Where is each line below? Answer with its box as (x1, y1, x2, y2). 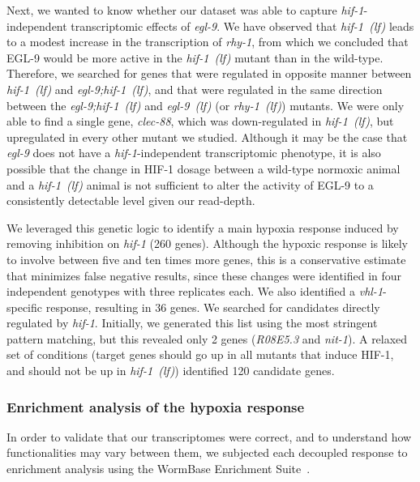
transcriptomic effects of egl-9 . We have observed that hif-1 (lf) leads (71, 17, 414, 34)
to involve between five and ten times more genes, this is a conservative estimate (6, 250, 406, 267)
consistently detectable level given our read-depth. (6, 192, 255, 209)
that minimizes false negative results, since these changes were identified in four (6, 267, 402, 284)
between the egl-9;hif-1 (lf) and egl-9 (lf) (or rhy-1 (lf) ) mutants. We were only (6, 96, 405, 113)
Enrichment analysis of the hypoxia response (6, 396, 305, 416)
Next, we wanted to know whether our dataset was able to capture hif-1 (6, 2, 364, 18)
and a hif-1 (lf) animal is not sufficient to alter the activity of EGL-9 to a (6, 176, 374, 193)
